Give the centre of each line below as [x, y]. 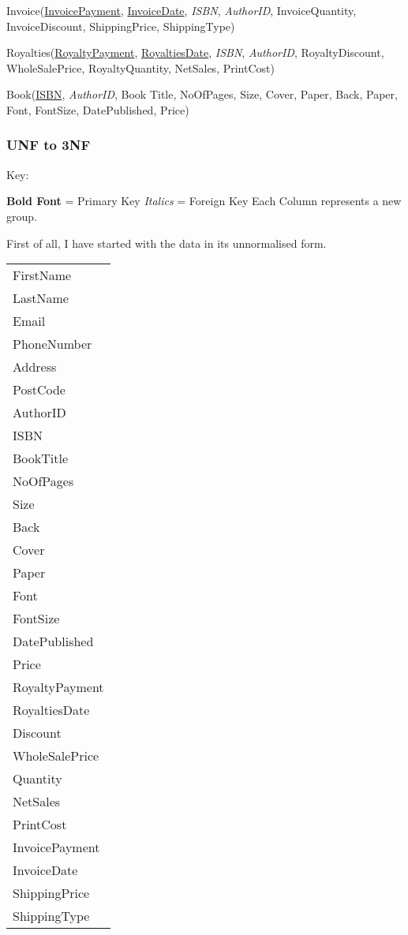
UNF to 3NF [49, 145]
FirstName [42, 275]
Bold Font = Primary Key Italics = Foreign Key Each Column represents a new [204, 201]
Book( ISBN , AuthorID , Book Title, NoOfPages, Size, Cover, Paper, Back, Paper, [202, 94]
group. [22, 216]
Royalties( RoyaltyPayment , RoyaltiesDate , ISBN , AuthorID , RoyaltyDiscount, [195, 52]
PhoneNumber [52, 344]
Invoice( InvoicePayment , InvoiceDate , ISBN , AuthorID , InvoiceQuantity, [182, 10]
